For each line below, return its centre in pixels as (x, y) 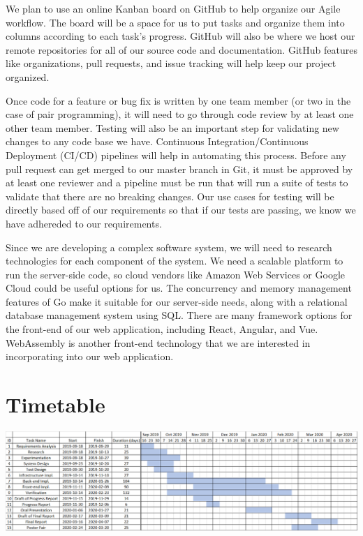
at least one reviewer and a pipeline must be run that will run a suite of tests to (177, 183)
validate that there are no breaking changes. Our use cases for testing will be (170, 196)
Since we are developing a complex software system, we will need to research (169, 247)
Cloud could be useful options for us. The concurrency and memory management (179, 288)
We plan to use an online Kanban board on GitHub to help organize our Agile (173, 8)
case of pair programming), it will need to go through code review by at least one (180, 114)
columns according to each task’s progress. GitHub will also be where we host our (180, 36)
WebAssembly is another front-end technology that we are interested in (158, 342)
